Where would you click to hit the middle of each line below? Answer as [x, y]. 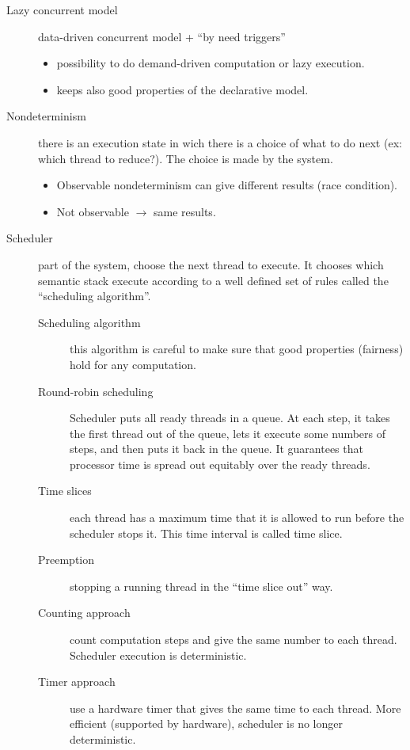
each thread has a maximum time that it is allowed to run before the [237, 518]
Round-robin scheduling [96, 391]
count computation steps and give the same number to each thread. [233, 640]
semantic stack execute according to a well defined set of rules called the [213, 280]
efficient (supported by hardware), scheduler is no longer [206, 723]
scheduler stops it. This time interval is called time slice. [206, 533]
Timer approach [77, 681]
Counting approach [84, 613]
